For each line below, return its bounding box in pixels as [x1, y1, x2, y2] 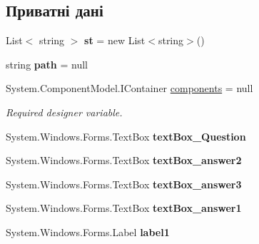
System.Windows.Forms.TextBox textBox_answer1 [6, 200, 242, 215]
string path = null [6, 56, 88, 71]
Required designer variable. [6, 104, 123, 119]
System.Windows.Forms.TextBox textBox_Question [6, 128, 246, 143]
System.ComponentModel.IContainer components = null [6, 81, 253, 96]
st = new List [84, 33, 146, 48]
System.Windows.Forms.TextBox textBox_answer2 [6, 153, 242, 168]
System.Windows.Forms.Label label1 [6, 224, 170, 239]
